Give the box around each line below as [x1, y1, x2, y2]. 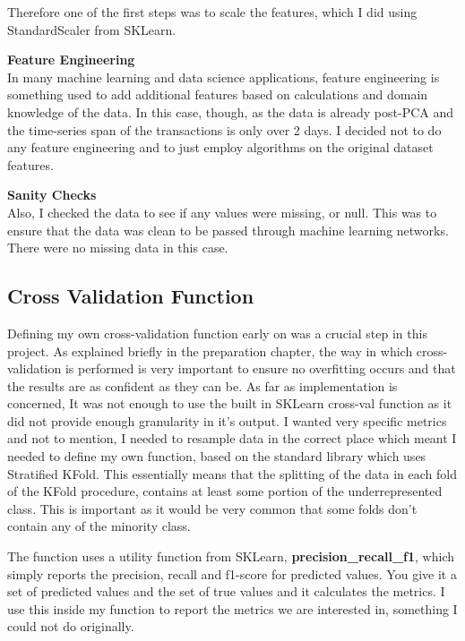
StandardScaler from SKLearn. [7, 20, 177, 38]
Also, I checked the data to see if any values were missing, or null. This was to [7, 202, 437, 221]
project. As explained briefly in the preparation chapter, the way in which [7, 341, 413, 360]
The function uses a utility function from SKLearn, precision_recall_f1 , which [7, 547, 454, 566]
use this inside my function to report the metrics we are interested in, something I [7, 599, 458, 618]
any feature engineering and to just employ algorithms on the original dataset [7, 138, 434, 157]
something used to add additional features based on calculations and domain [7, 85, 428, 104]
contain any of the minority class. [7, 517, 191, 535]
